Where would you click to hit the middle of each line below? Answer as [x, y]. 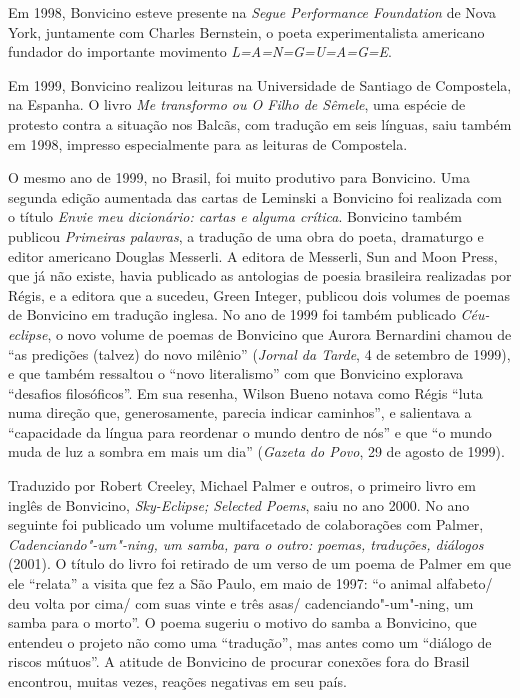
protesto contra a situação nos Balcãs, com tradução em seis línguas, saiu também [260, 123]
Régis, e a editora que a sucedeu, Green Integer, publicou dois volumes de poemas [259, 294]
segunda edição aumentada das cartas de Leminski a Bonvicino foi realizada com [255, 196]
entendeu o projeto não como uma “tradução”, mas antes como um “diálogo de [250, 641]
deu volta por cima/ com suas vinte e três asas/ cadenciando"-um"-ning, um [241, 602]
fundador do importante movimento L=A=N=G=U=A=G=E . [200, 51]
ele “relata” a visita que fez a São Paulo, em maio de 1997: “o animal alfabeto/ [250, 583]
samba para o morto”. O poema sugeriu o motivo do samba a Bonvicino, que [242, 622]
